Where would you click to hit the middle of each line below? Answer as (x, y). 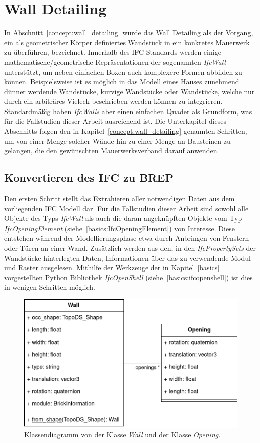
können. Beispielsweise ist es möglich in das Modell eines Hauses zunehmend (122, 82)
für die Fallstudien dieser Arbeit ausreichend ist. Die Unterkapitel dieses (115, 121)
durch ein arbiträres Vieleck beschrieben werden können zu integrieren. (113, 101)
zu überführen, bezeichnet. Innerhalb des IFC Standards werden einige (113, 52)
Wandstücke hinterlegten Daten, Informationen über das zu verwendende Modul (127, 257)
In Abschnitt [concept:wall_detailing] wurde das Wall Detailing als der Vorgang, (129, 32)
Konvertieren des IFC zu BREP (89, 178)
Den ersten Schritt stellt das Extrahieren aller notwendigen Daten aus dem (119, 199)
